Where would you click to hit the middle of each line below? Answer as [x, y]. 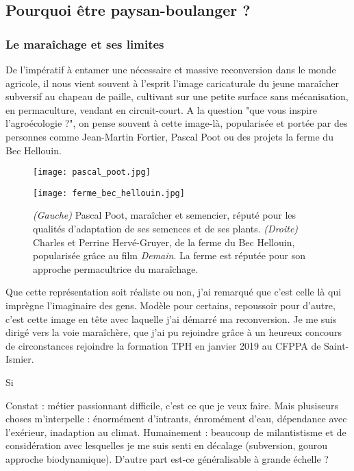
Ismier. [20, 359]
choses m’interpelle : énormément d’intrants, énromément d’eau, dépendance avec [176, 419]
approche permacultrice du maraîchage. [116, 268]
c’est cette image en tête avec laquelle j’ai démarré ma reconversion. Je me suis [171, 318]
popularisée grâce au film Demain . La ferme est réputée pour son [169, 255]
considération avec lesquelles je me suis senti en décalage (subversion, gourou [167, 445]
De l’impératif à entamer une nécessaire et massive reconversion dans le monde [171, 69]
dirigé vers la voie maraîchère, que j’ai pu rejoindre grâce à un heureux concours [174, 332]
